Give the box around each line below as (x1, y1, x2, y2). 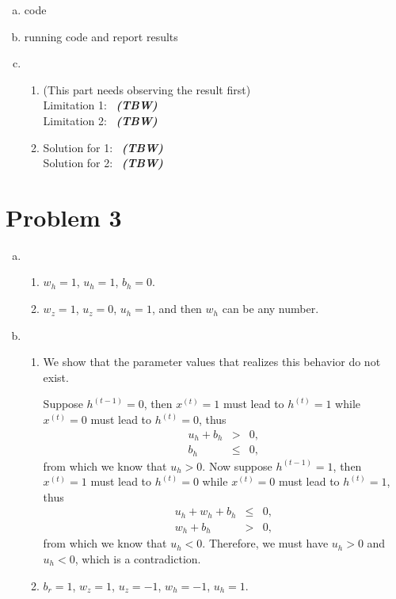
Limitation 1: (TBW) (43, 97, 158, 113)
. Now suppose (202, 457, 272, 474)
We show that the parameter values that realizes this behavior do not (43, 353, 381, 370)
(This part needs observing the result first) (43, 81, 251, 97)
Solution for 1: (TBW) (43, 139, 163, 155)
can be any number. (222, 300, 319, 317)
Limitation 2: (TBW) (43, 112, 158, 128)
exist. (43, 368, 69, 385)
